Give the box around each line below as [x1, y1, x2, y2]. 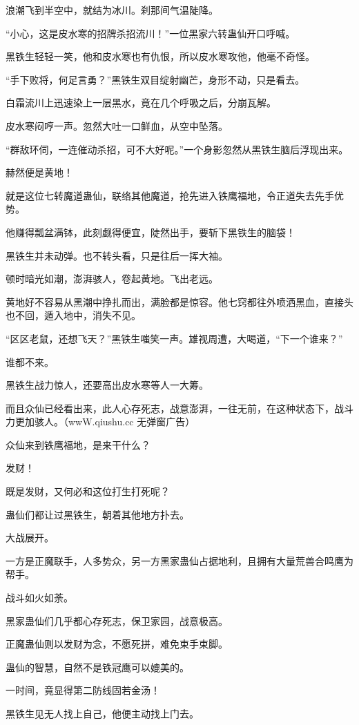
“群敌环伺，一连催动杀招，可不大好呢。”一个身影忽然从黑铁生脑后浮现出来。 [6, 142, 349, 156]
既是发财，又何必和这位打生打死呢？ [6, 484, 170, 499]
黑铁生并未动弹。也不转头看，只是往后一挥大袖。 [6, 248, 228, 262]
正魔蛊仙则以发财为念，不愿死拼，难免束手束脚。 [6, 637, 228, 651]
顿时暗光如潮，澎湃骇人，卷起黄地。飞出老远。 [6, 271, 218, 286]
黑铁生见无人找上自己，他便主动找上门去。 [6, 706, 199, 720]
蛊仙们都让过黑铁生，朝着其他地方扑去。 [6, 507, 189, 521]
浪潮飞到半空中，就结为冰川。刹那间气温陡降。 [6, 3, 218, 17]
